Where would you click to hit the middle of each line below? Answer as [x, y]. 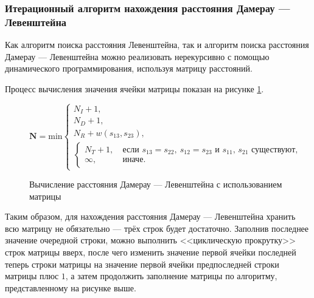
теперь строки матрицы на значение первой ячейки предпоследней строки [142, 264]
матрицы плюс [32, 276]
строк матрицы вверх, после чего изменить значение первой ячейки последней [151, 252]
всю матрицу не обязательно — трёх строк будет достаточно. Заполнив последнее [157, 228]
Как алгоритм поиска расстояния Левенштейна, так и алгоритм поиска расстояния [157, 45]
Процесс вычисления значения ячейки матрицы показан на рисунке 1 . [134, 88]
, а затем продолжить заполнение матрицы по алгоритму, [171, 276]
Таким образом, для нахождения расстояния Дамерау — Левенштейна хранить [150, 216]
